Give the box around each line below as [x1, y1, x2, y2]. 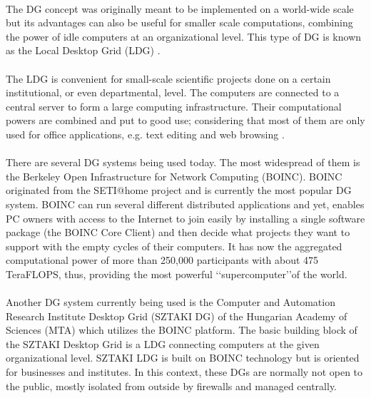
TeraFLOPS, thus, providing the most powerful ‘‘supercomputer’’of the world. [6, 266, 347, 281]
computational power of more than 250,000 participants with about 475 [6, 252, 319, 267]
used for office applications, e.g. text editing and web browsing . [6, 126, 285, 141]
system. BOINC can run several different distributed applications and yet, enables [6, 196, 365, 211]
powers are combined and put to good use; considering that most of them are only [6, 113, 365, 128]
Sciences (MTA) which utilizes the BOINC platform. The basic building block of [6, 322, 357, 337]
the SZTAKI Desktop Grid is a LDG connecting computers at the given [6, 336, 320, 351]
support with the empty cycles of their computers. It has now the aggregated [6, 238, 342, 253]
